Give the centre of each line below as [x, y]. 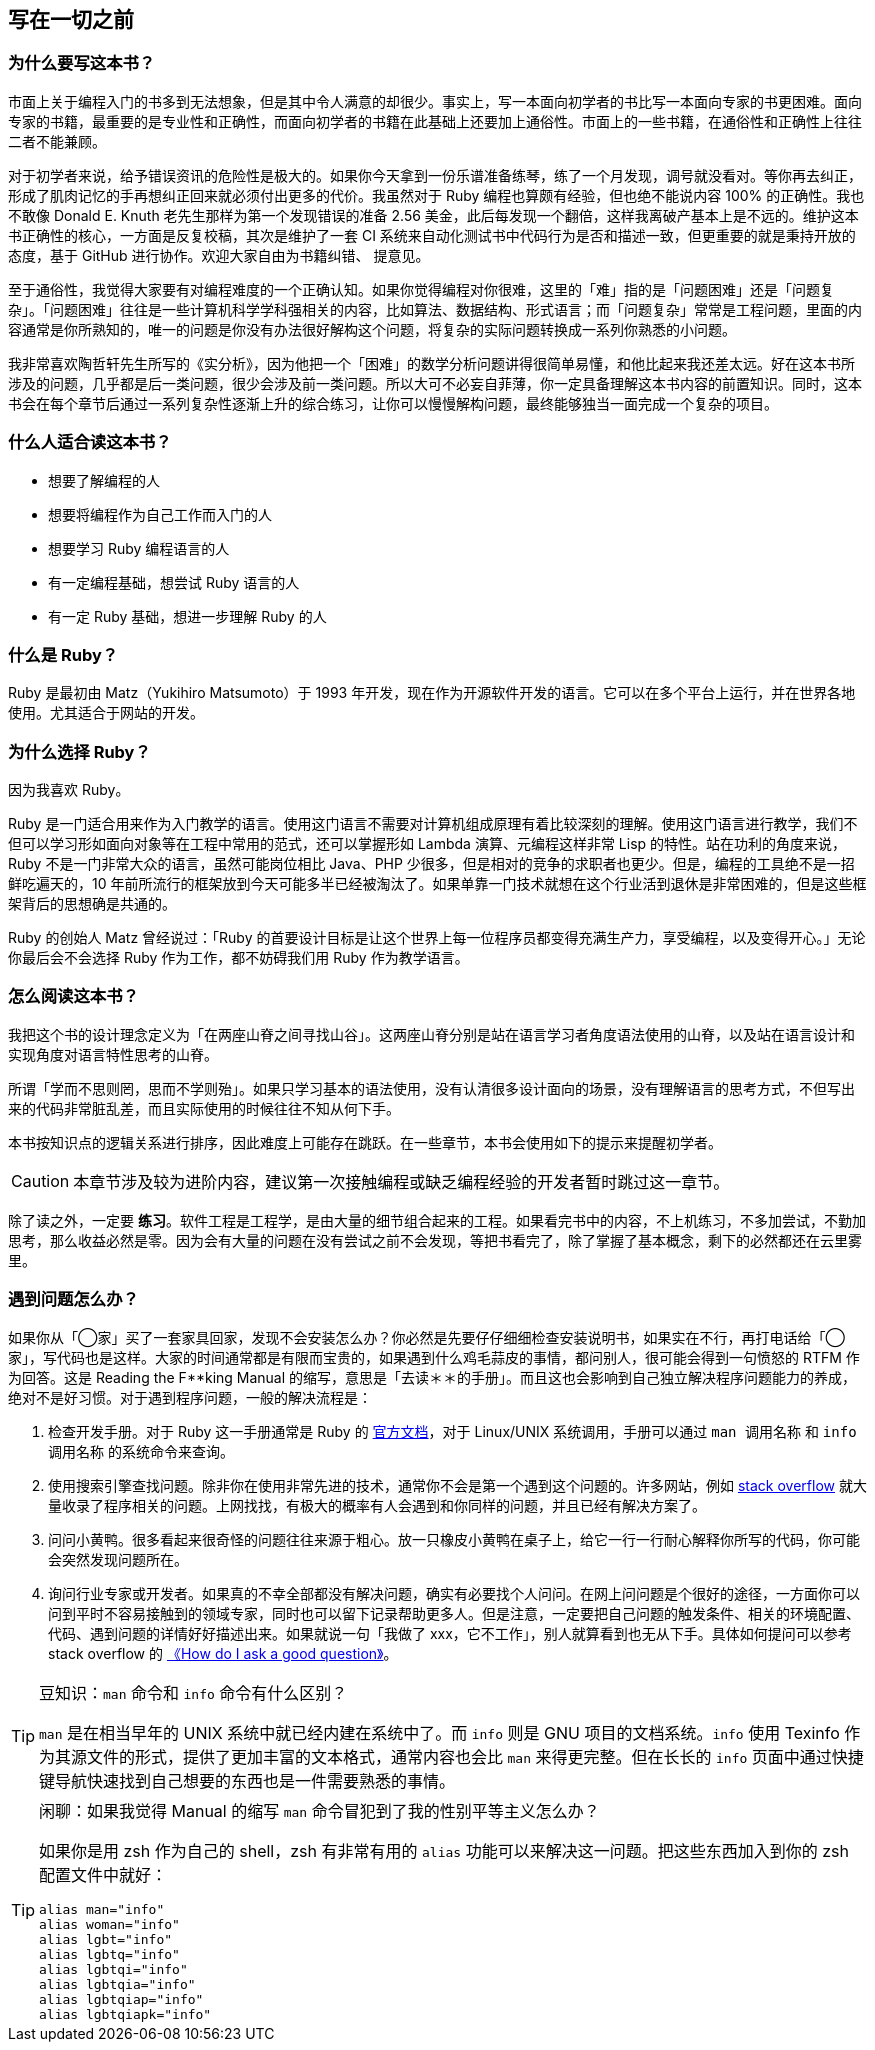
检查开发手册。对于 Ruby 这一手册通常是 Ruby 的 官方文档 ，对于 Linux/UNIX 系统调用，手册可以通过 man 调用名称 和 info [452, 1431]
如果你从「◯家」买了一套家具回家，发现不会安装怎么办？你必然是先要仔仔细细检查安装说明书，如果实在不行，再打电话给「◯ [426, 1337]
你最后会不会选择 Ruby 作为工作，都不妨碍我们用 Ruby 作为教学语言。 [238, 958]
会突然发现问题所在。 [118, 1559]
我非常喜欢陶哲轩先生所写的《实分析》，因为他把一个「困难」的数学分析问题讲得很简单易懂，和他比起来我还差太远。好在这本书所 [431, 363]
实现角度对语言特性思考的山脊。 [113, 1054]
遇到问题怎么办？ [73, 1299]
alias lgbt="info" [106, 1939]
